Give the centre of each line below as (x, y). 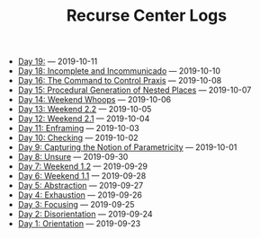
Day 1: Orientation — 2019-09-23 (79, 224)
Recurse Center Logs (147, 16)
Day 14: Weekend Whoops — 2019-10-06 (94, 100)
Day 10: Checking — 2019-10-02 (78, 138)
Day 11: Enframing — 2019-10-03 (78, 128)
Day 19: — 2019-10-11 (58, 62)
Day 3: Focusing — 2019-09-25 (76, 205)
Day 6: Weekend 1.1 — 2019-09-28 (82, 176)
